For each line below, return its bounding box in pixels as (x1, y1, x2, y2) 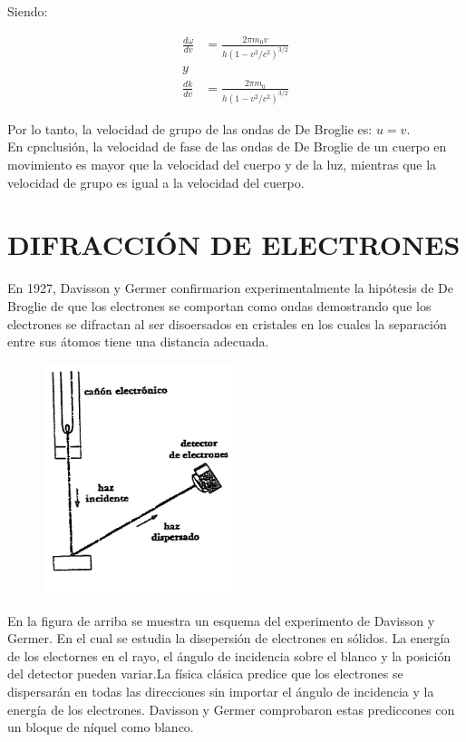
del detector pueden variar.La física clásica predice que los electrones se (7, 664, 403, 683)
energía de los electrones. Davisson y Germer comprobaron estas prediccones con (7, 699, 455, 718)
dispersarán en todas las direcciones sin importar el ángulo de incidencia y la (7, 681, 434, 700)
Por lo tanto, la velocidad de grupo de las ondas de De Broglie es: (7, 119, 373, 138)
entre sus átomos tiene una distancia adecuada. (7, 332, 269, 351)
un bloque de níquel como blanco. (7, 718, 194, 737)
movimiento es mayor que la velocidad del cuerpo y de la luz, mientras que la (7, 155, 437, 174)
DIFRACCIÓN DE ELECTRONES (7, 226, 461, 263)
